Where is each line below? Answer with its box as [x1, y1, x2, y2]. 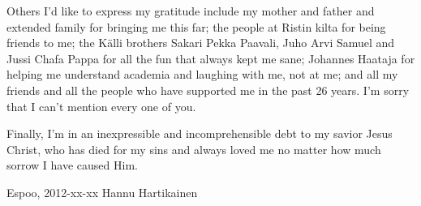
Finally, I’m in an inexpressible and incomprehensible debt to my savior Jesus [6, 125, 393, 142]
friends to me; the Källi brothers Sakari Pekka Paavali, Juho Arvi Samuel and [6, 34, 395, 51]
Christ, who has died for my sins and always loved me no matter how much [6, 140, 381, 157]
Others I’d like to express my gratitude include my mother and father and [6, 2, 375, 19]
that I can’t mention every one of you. [6, 97, 196, 114]
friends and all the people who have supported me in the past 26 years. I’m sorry [6, 81, 410, 98]
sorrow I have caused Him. [6, 157, 138, 174]
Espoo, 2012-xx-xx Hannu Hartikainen [6, 183, 198, 200]
